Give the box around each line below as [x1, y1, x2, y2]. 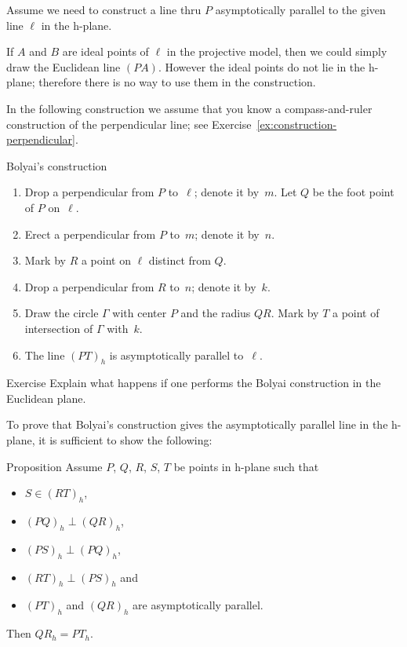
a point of [332, 305, 380, 321]
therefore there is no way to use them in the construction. [38, 74, 316, 90]
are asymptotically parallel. [133, 597, 263, 613]
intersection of [24, 320, 93, 336]
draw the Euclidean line [6, 58, 121, 75]
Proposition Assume [6, 458, 103, 474]
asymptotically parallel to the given [215, 2, 386, 17]
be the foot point [312, 184, 394, 200]
